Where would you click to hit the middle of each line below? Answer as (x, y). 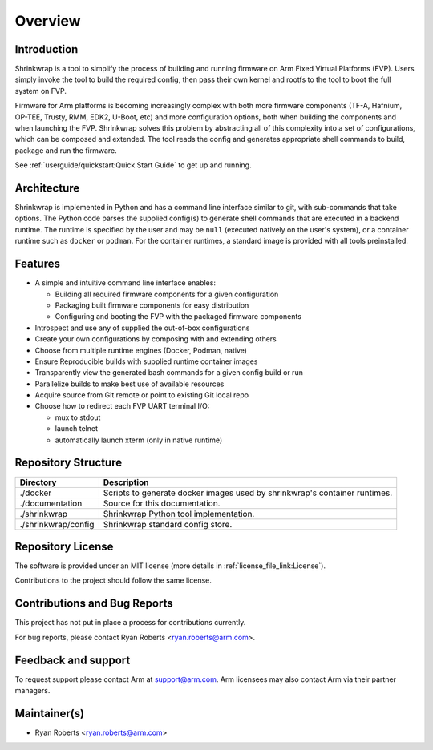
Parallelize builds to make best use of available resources (129, 384)
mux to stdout (78, 417)
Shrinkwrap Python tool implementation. (179, 514)
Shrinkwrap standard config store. (168, 524)
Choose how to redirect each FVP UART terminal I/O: (122, 406)
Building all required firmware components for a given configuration (167, 294)
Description (126, 482)
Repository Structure (69, 463)
